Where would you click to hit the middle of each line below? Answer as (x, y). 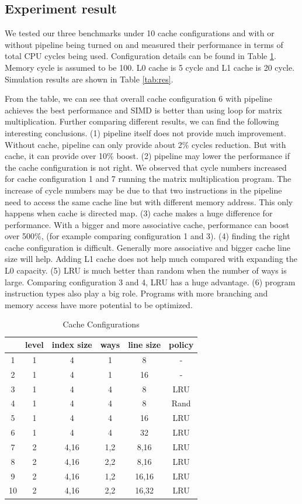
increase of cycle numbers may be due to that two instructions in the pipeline (143, 190)
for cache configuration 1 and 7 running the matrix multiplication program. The (148, 179)
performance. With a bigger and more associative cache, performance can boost (147, 224)
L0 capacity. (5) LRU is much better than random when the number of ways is (146, 270)
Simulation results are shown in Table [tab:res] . (89, 79)
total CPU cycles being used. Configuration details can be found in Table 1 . (140, 56)
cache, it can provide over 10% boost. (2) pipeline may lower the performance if (147, 156)
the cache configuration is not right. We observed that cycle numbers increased (146, 167)
